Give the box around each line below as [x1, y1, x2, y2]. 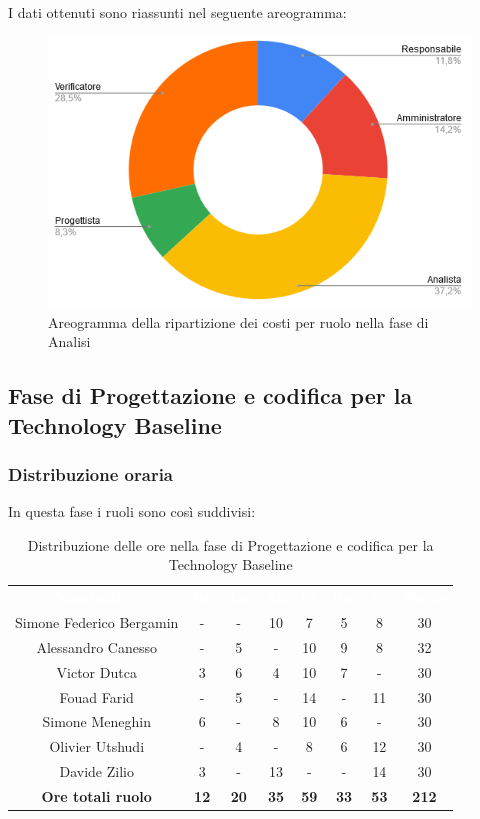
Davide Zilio [59, 761, 134, 782]
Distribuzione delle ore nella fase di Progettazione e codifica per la [27, 534, 434, 555]
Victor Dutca [56, 661, 137, 682]
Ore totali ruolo [41, 785, 152, 806]
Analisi [48, 331, 91, 352]
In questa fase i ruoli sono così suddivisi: [8, 501, 256, 522]
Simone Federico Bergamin [15, 612, 179, 633]
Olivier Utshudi [49, 736, 145, 757]
